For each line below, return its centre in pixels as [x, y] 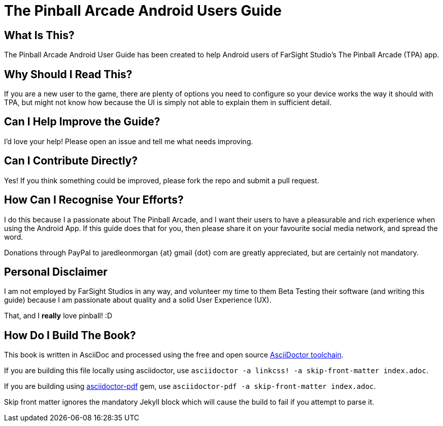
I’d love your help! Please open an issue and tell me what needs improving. [129, 141]
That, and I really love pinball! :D [58, 316]
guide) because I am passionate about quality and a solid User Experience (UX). [138, 300]
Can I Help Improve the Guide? [82, 122]
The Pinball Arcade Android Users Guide [143, 11]
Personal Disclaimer [56, 272]
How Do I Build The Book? [70, 335]
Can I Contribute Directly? [71, 161]
